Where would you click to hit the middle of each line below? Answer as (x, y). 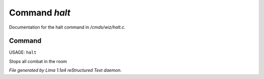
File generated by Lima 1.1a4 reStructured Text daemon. (65, 70)
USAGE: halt (23, 52)
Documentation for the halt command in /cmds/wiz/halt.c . (67, 27)
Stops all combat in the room (38, 61)
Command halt (40, 13)
